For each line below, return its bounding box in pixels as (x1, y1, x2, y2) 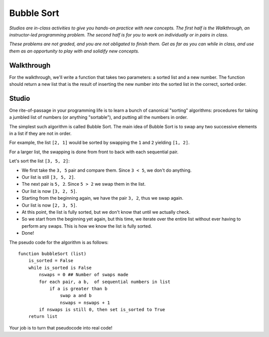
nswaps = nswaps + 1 (60, 300, 111, 306)
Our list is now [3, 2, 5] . (21, 188, 77, 194)
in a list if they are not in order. (9, 130, 72, 137)
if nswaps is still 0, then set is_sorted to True (39, 307, 165, 313)
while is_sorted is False (28, 265, 92, 271)
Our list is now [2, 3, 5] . (21, 202, 77, 208)
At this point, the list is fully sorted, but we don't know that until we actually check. (21, 209, 191, 215)
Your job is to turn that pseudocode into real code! (9, 325, 113, 331)
